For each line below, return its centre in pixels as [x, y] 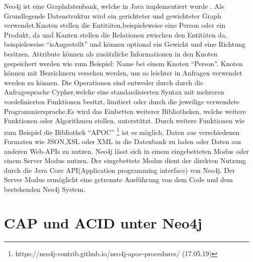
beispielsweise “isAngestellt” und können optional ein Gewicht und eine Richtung [125, 44]
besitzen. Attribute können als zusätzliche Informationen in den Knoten [111, 53]
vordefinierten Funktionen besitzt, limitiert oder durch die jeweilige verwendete [122, 101]
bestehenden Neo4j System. [45, 189]
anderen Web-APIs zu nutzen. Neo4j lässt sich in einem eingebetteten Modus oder [126, 151]
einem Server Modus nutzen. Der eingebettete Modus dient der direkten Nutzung [125, 160]
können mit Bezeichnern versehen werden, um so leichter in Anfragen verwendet [123, 73]
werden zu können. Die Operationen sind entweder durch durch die [104, 82]
